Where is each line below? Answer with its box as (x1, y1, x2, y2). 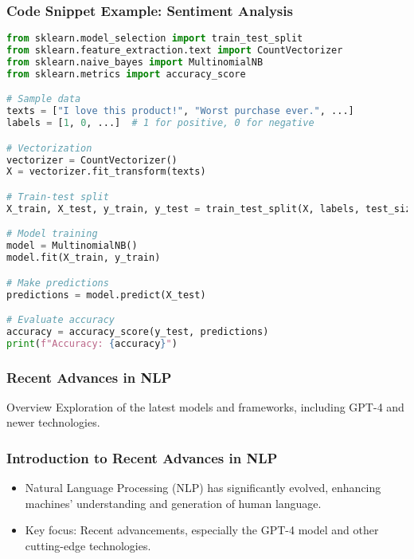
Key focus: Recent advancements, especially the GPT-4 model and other (25, 522, 379, 538)
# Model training (6, 228, 98, 240)
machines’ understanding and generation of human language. (25, 494, 322, 511)
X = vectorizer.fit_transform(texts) (6, 166, 206, 178)
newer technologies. (6, 414, 100, 431)
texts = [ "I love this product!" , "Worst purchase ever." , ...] (6, 105, 354, 117)
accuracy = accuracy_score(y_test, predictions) (6, 325, 269, 337)
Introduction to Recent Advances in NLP (6, 447, 278, 467)
